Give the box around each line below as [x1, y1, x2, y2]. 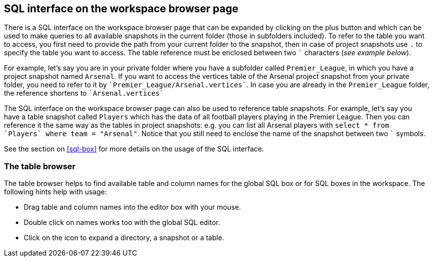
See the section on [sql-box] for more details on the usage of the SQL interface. [4, 145, 264, 153]
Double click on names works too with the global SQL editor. [24, 218, 220, 227]
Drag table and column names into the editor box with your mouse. [24, 203, 241, 212]
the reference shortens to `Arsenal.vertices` [4, 89, 164, 98]
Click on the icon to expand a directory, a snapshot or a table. [24, 233, 224, 242]
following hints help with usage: [4, 187, 107, 196]
